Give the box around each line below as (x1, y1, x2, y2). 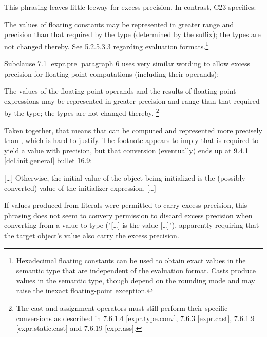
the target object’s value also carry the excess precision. (4, 230, 179, 240)
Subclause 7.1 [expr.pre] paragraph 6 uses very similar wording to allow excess (4, 58, 251, 69)
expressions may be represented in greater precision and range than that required (4, 95, 260, 106)
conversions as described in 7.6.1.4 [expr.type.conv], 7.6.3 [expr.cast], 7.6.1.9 (16, 312, 255, 323)
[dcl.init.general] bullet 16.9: (4, 155, 92, 166)
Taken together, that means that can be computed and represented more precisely (4, 125, 262, 135)
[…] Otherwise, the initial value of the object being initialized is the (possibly (4, 172, 245, 183)
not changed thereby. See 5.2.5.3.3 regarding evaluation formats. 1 (4, 39, 209, 51)
